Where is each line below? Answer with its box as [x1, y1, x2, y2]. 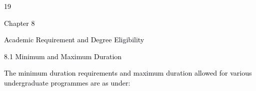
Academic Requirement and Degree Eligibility [4, 34, 144, 45]
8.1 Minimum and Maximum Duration [4, 51, 122, 61]
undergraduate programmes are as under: [4, 77, 130, 88]
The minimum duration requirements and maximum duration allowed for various [4, 68, 252, 78]
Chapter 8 [4, 17, 35, 28]
